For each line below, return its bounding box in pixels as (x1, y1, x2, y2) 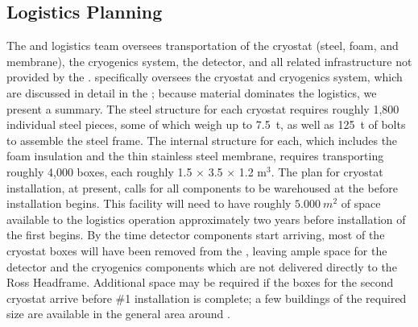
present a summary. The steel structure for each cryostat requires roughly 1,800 (6, 100, 399, 117)
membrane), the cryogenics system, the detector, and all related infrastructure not (6, 52, 412, 69)
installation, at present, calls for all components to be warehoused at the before (6, 179, 398, 196)
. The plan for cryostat (271, 163, 383, 180)
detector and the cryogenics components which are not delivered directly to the (6, 258, 397, 275)
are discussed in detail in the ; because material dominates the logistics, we (6, 84, 377, 101)
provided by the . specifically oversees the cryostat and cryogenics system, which (6, 68, 403, 85)
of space (341, 195, 381, 212)
